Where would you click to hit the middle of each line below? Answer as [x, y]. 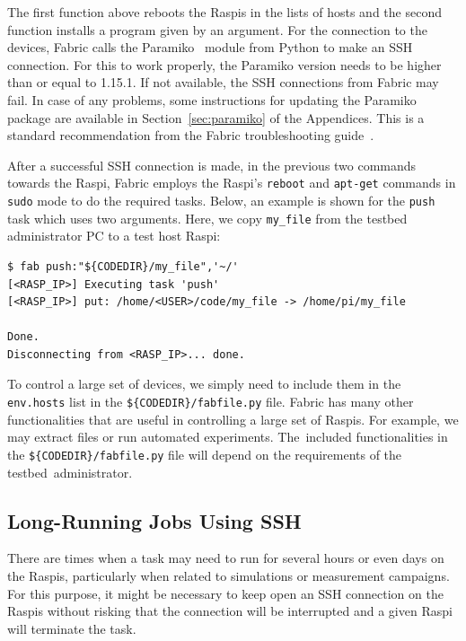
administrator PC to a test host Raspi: [114, 236]
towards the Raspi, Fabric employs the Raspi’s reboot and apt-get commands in [232, 183]
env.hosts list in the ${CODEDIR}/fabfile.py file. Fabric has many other [211, 402]
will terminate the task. [72, 628]
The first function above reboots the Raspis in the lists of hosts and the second [224, 12]
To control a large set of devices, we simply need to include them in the [204, 384]
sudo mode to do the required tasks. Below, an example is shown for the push [221, 200]
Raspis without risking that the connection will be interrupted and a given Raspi [230, 611]
